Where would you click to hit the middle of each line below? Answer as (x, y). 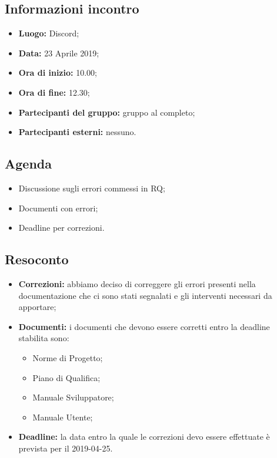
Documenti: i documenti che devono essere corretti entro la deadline (144, 326)
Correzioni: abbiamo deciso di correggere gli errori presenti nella (137, 283)
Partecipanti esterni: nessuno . (77, 132)
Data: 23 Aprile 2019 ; (59, 53)
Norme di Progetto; (68, 357)
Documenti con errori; (58, 208)
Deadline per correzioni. (61, 228)
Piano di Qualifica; (66, 377)
